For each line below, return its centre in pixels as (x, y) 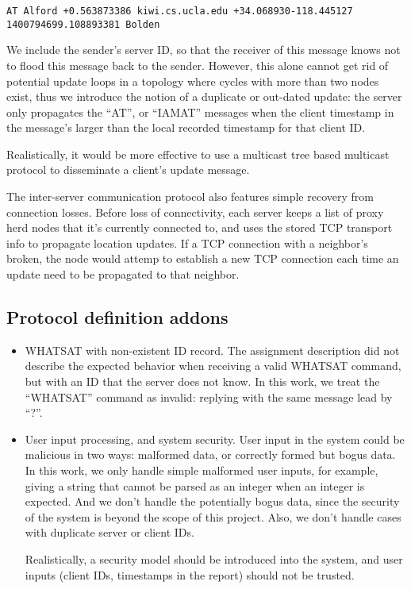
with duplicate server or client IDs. (109, 532)
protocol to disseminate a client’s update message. (128, 169)
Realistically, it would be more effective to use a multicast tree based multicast (198, 154)
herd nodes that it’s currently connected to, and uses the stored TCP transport (200, 227)
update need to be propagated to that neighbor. (123, 274)
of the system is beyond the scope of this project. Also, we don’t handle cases (213, 516)
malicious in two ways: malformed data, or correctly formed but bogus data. (210, 454)
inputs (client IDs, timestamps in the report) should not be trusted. (190, 574)
